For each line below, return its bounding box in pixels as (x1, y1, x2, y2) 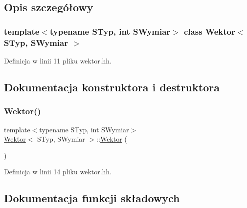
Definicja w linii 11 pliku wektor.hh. (4, 55, 112, 65)
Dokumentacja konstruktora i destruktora (4, 79, 220, 94)
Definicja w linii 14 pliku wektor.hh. (4, 166, 112, 177)
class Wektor (184, 25, 235, 37)
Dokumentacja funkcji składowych (4, 190, 180, 206)
